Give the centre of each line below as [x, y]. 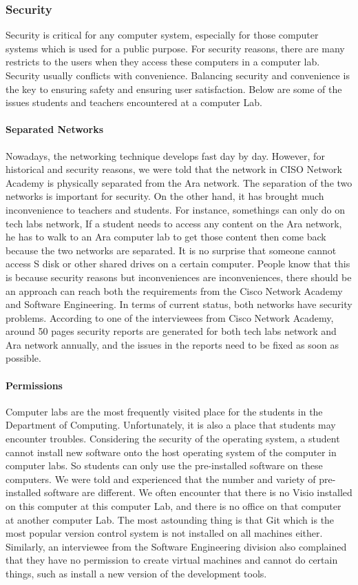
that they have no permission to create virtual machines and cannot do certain [172, 560]
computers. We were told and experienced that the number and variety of [161, 479]
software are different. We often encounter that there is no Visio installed [198, 492]
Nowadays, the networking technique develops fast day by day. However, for [165, 155]
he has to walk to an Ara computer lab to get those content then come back [166, 237]
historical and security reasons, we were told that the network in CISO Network [174, 169]
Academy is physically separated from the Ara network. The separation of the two [179, 182]
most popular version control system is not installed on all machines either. [164, 533]
